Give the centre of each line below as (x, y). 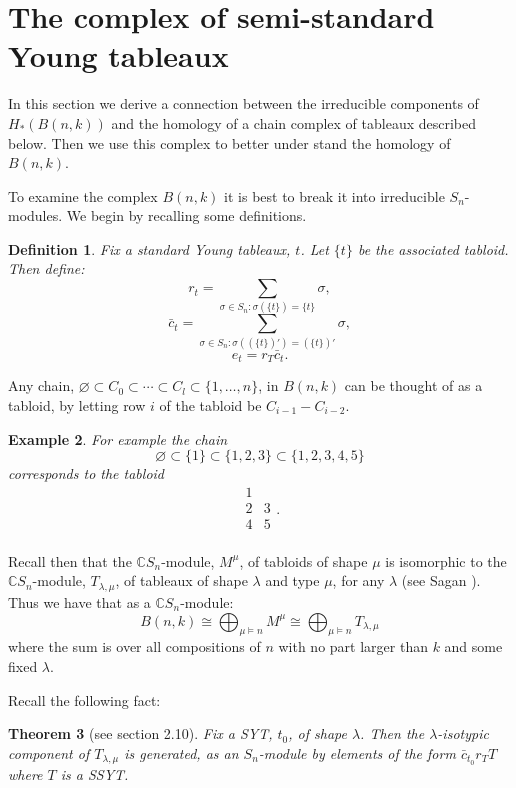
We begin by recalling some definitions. (186, 215)
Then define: (46, 268)
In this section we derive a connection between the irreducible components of (243, 103)
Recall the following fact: (84, 699)
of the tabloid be (210, 404)
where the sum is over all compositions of (134, 646)
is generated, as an (181, 752)
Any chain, (41, 385)
